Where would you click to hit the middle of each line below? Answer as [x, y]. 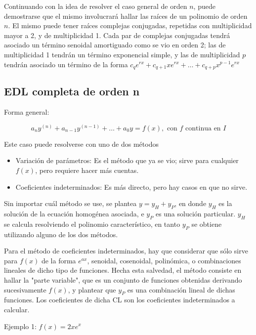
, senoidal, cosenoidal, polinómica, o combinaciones [164, 260]
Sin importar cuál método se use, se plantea [70, 203]
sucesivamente [25, 289]
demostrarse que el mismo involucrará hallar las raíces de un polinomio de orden [126, 16]
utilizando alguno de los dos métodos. [61, 234]
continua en [203, 128]
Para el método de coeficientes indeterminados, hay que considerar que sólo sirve [126, 251]
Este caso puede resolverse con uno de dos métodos [81, 144]
